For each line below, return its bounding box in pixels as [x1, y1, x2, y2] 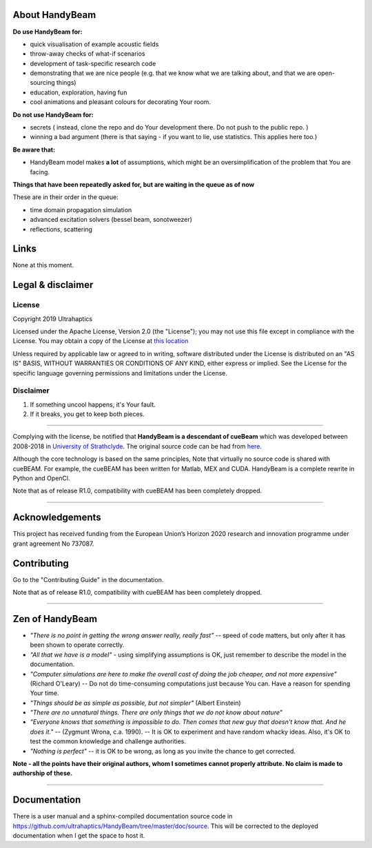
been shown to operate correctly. [30, 641, 125, 649]
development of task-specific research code [30, 59, 156, 68]
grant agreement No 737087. [12, 539, 94, 548]
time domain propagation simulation [30, 205, 132, 214]
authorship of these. [12, 769, 73, 778]
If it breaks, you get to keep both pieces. [30, 410, 145, 418]
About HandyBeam [12, 9, 96, 21]
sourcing [30, 79, 55, 87]
